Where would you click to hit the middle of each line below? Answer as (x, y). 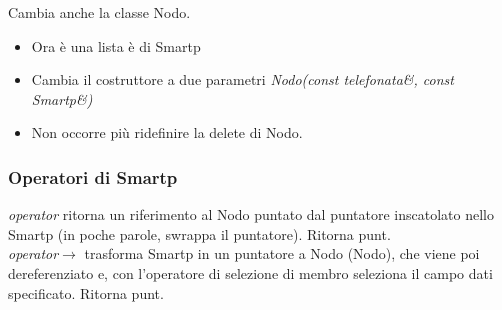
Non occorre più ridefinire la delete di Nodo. (167, 132)
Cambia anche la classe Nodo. (99, 12)
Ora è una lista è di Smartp (116, 45)
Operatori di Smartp (93, 176)
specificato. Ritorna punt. (86, 292)
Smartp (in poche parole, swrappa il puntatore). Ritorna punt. (199, 233)
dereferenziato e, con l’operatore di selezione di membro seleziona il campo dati (250, 272)
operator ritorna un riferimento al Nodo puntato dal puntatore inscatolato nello (251, 214)
